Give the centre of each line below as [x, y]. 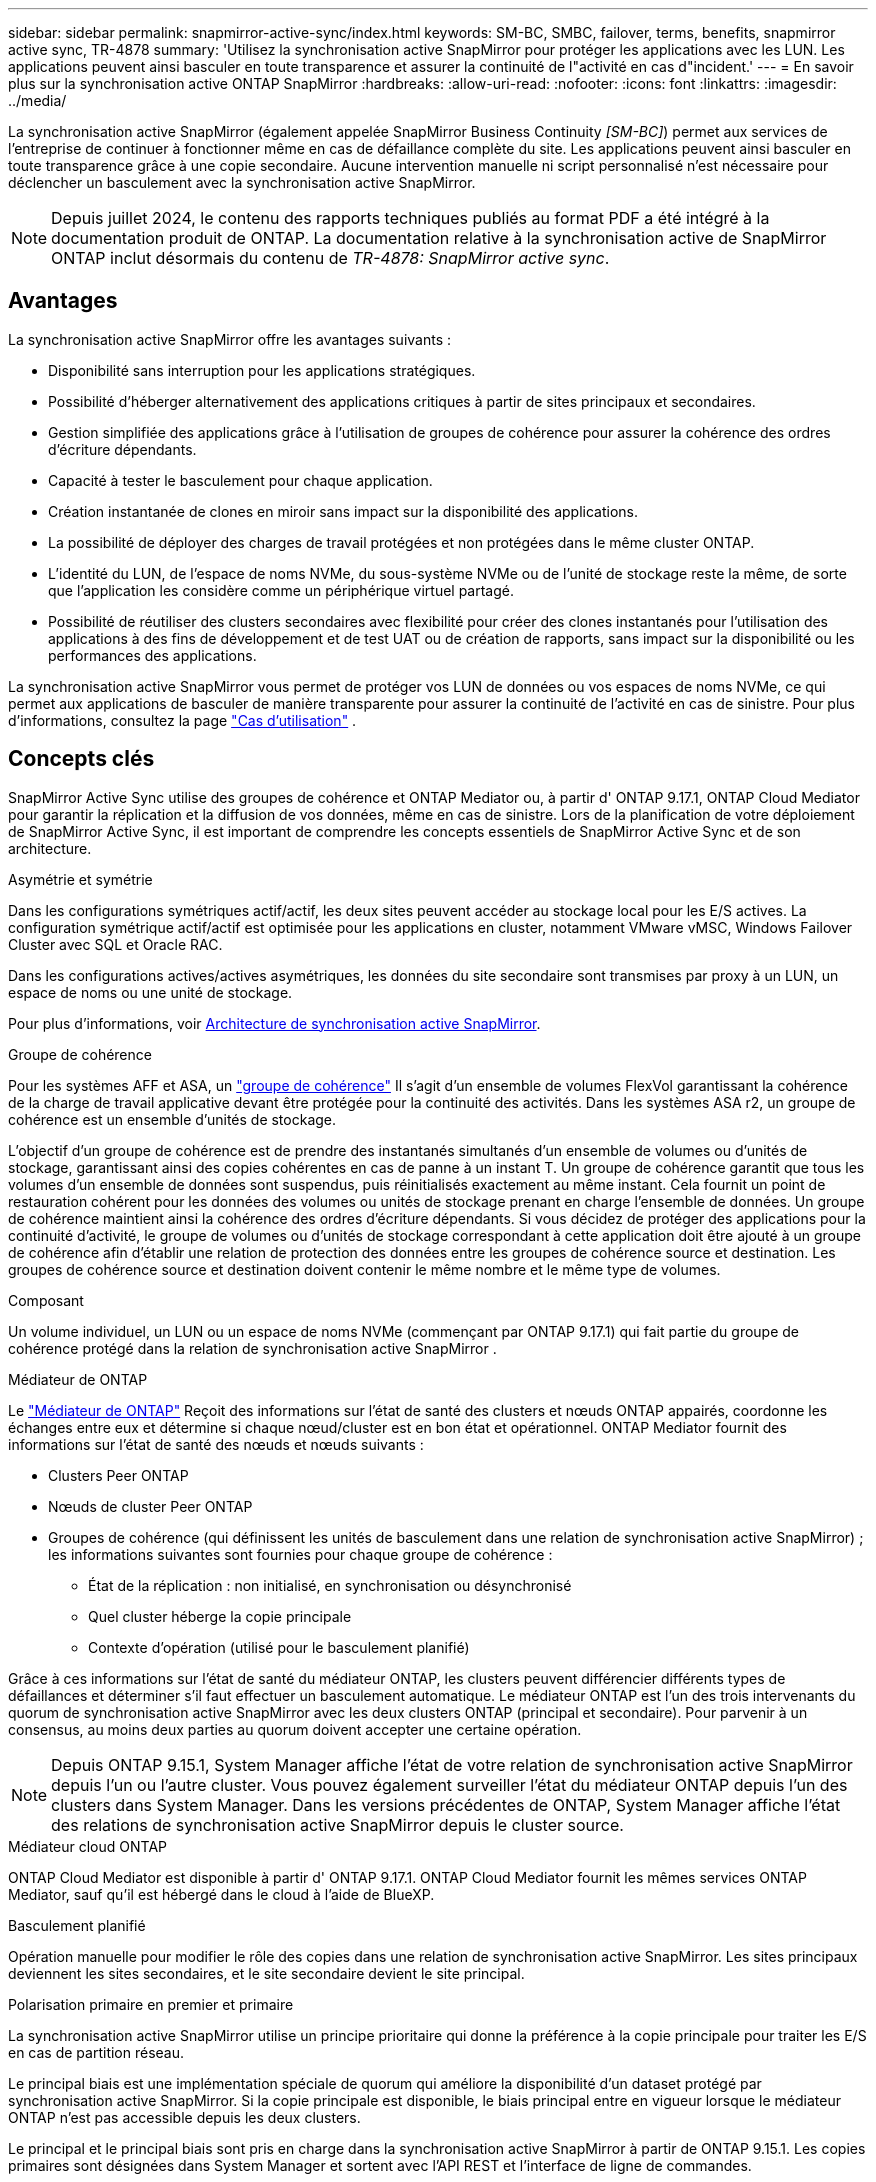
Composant [46, 1300]
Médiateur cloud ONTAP [87, 1846]
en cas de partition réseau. [96, 2052]
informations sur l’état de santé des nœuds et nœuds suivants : [216, 1444]
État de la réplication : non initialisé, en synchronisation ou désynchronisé [330, 1585]
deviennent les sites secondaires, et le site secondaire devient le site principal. [266, 1973]
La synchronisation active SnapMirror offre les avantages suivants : [230, 339]
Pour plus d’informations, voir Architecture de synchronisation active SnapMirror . [274, 1023]
